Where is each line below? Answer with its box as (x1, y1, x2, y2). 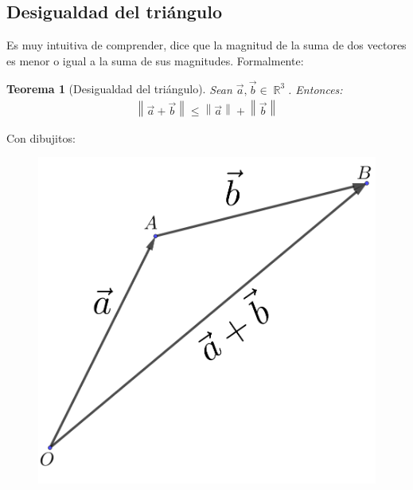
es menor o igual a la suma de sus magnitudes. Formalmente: (6, 52, 304, 69)
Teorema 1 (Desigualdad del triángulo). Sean (6, 80, 232, 97)
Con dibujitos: (6, 129, 76, 146)
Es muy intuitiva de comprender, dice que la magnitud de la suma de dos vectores (6, 37, 407, 53)
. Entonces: (288, 80, 343, 97)
